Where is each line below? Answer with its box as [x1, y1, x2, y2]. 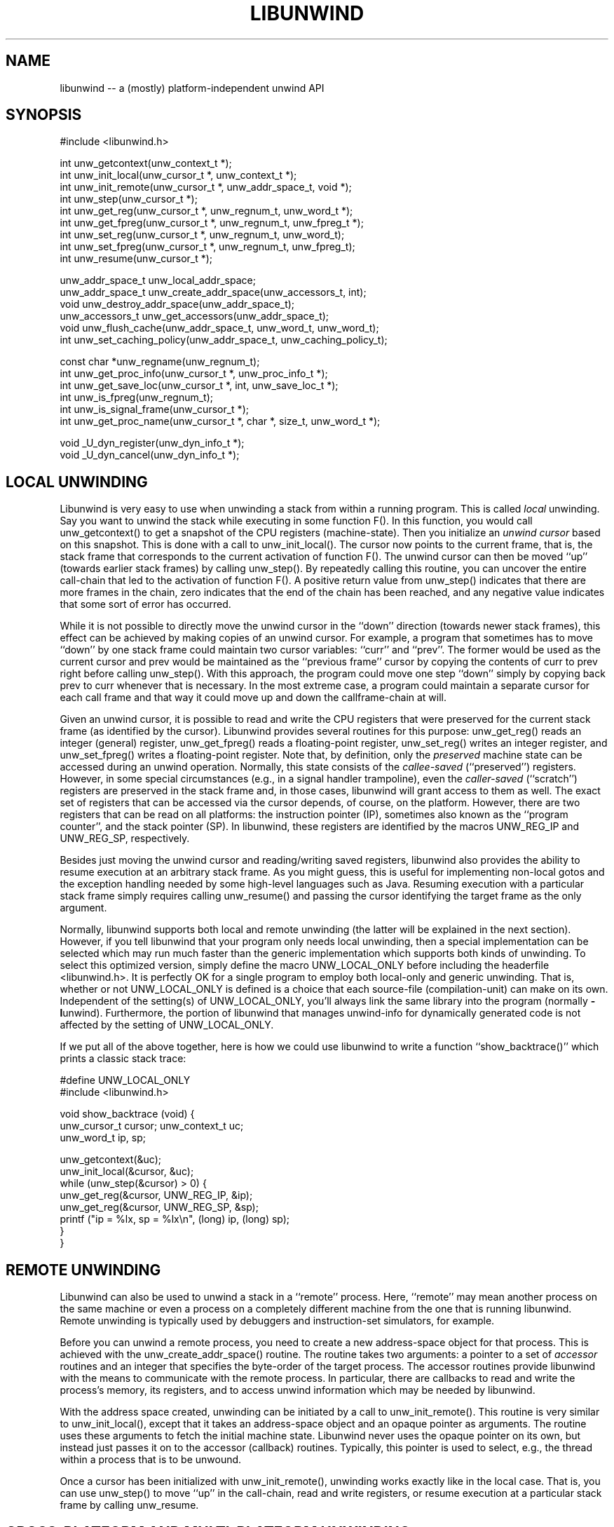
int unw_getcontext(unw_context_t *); [60, 157, 232, 170]
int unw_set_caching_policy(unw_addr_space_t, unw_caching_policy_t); [60, 334, 388, 346]
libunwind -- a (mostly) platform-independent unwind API [60, 81, 325, 94]
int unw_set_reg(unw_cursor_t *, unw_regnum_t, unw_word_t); [60, 229, 345, 241]
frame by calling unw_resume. [60, 1499, 199, 1512]
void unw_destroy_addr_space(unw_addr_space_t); [60, 298, 295, 311]
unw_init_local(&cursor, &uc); [60, 1165, 194, 1178]
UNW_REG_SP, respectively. [60, 832, 190, 845]
